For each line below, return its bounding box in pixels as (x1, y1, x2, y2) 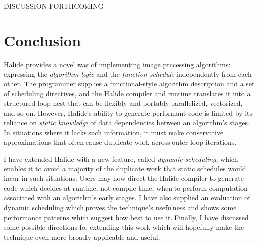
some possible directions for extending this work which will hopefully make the (4, 222, 244, 232)
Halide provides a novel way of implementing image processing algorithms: (4, 59, 231, 69)
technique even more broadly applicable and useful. (4, 231, 160, 242)
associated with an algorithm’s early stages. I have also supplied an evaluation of (4, 192, 250, 203)
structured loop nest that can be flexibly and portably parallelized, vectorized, (4, 98, 243, 108)
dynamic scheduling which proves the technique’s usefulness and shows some (4, 202, 237, 213)
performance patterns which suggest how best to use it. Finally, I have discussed (4, 212, 249, 222)
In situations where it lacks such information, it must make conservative (4, 127, 224, 137)
